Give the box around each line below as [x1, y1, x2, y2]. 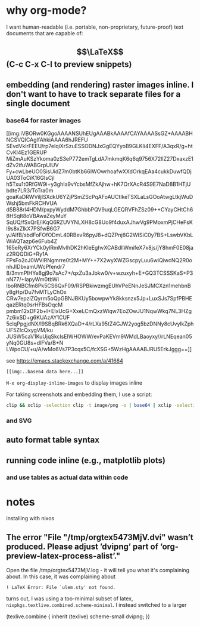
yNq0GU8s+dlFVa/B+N [6, 339, 64, 346]
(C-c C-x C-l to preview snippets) [6, 59, 132, 69]
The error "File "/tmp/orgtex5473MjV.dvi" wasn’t [6, 532, 193, 542]
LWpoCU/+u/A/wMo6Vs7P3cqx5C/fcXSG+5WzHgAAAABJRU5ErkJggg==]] [6, 346, 192, 353]
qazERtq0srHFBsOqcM [6, 301, 63, 308]
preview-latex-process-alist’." [6, 551, 121, 561]
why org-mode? [6, 4, 87, 17]
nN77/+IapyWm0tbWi [6, 276, 60, 283]
